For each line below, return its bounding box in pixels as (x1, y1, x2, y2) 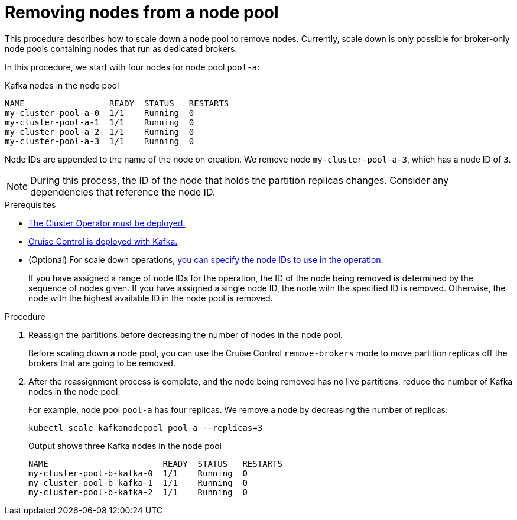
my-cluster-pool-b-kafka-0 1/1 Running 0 (28, 468, 248, 478)
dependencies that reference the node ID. (30, 186, 216, 198)
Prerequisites (5, 199, 56, 210)
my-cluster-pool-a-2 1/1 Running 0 (5, 126, 194, 136)
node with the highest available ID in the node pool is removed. (28, 292, 273, 303)
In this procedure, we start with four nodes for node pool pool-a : (5, 61, 259, 72)
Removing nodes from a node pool (5, 2, 279, 22)
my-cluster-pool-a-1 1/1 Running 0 (5, 117, 194, 127)
